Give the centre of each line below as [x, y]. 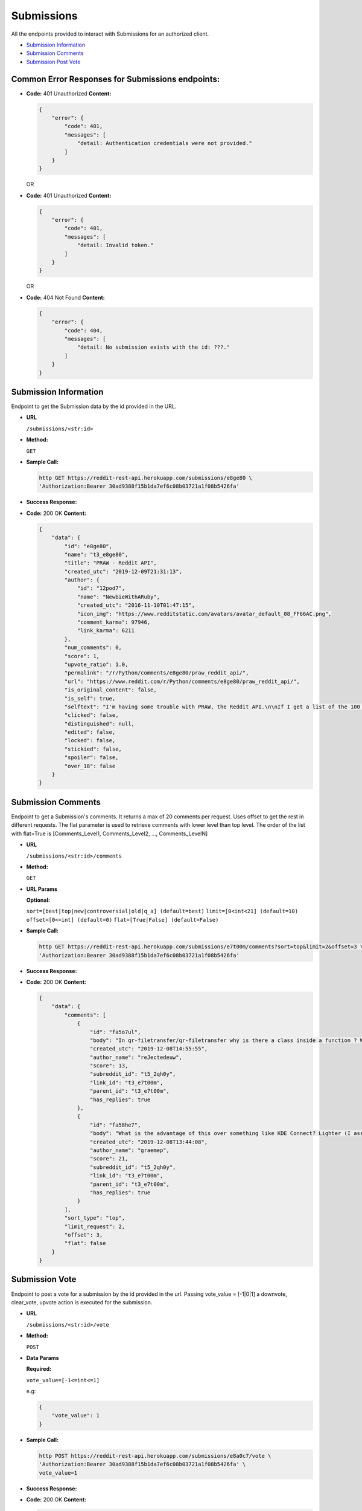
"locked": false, [90, 741]
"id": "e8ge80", [88, 546]
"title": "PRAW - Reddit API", [110, 563]
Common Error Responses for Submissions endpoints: [116, 79]
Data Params [43, 1357]
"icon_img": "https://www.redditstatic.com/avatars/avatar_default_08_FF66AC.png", [204, 614]
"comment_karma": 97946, [114, 622]
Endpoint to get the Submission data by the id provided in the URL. [94, 406]
